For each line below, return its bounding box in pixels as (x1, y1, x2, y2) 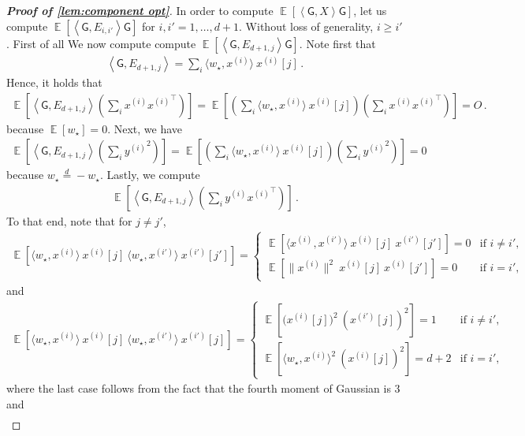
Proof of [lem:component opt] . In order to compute (6, 2, 274, 18)
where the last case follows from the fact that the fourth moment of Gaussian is (6, 380, 391, 397)
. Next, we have (107, 120, 183, 136)
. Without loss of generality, (239, 17, 374, 34)
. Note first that (299, 35, 376, 51)
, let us (353, 2, 387, 18)
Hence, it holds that (6, 74, 102, 91)
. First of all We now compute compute (6, 35, 196, 51)
